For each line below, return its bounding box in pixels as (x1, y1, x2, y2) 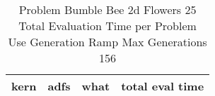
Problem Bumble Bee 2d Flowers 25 (18, 1, 197, 18)
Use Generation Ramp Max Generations (8, 34, 207, 50)
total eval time (121, 78, 204, 94)
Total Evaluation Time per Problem (18, 18, 197, 34)
